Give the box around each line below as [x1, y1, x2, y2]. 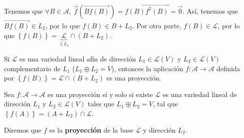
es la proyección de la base [49, 124, 133, 135]
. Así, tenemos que [182, 5, 238, 16]
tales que [88, 99, 114, 109]
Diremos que [4, 124, 42, 135]
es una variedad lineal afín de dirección [19, 53, 136, 63]
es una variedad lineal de [162, 89, 237, 99]
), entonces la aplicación [111, 63, 183, 73]
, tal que [153, 99, 178, 109]
